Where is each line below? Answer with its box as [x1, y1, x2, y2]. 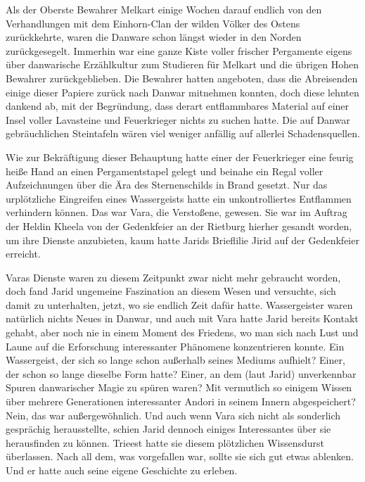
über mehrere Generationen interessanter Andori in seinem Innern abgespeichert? [6, 394, 356, 409]
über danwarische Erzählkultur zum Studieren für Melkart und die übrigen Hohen [6, 57, 359, 72]
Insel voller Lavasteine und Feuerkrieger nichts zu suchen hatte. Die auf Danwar [6, 112, 350, 127]
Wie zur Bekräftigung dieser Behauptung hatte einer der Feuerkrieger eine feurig [6, 149, 354, 164]
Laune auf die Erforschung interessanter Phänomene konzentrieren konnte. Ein [6, 338, 345, 353]
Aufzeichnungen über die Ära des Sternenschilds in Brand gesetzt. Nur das [6, 177, 328, 192]
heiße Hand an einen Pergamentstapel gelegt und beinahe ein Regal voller [6, 163, 324, 178]
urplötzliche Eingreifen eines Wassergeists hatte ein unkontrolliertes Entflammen [6, 191, 352, 205]
